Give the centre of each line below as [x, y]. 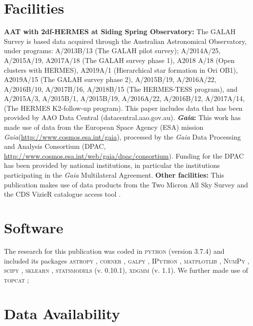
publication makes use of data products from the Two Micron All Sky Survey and [126, 184]
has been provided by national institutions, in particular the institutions [112, 165]
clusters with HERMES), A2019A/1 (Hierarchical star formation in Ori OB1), [121, 70]
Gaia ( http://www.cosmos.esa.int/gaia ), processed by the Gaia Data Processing [122, 136]
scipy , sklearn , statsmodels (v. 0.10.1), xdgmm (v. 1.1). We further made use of [126, 270]
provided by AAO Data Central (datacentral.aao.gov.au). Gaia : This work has [122, 117]
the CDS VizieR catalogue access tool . [62, 194]
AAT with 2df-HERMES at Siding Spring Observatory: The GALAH [120, 31]
